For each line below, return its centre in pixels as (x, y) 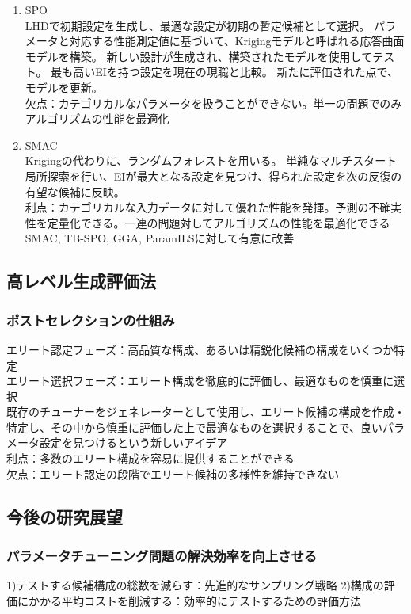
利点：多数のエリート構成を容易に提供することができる (150, 458)
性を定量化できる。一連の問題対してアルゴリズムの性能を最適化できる (207, 222)
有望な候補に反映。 (75, 191)
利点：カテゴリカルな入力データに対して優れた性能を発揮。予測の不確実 (213, 207)
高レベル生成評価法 (81, 281)
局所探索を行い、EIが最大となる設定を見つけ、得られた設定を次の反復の (213, 175)
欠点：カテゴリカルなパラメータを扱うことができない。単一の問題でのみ (213, 103)
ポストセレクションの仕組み (91, 320)
